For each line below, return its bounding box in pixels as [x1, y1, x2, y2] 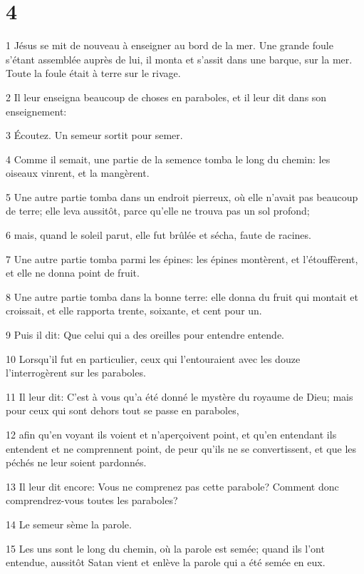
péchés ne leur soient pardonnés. [6, 455, 147, 470]
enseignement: [6, 103, 67, 118]
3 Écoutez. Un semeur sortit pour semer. [6, 128, 183, 143]
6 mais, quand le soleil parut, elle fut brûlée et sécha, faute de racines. [6, 227, 311, 242]
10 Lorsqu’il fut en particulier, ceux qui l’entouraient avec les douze [6, 351, 301, 366]
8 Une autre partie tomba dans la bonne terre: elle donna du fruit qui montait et [6, 289, 358, 304]
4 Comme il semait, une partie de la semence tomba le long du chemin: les [6, 151, 331, 166]
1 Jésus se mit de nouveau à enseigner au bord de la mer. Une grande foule [6, 38, 333, 53]
